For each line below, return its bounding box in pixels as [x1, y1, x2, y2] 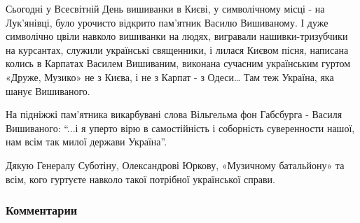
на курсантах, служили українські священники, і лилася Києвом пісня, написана [6, 42, 349, 57]
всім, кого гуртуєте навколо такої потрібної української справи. [6, 171, 275, 186]
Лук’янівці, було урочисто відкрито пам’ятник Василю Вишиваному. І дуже [6, 15, 328, 29]
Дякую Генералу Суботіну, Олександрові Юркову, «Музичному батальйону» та [6, 157, 345, 172]
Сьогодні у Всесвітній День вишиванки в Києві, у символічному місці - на [6, 1, 325, 15]
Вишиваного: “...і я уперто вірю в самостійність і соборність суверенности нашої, [6, 120, 355, 135]
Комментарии [6, 201, 78, 219]
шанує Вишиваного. [6, 83, 90, 98]
